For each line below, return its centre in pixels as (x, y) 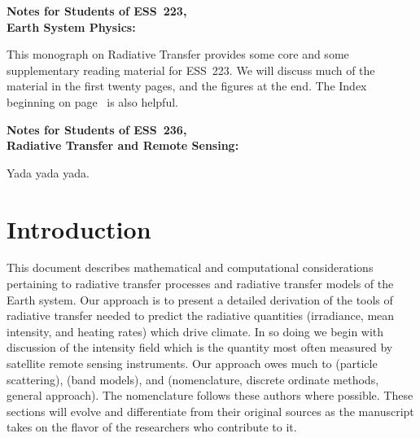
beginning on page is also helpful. (92, 101)
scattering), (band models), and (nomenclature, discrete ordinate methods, (193, 379)
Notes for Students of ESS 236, (97, 129)
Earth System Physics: (71, 26)
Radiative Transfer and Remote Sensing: (123, 145)
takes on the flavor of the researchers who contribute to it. (152, 427)
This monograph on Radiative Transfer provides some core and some (178, 54)
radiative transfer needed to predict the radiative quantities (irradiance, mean (201, 315)
